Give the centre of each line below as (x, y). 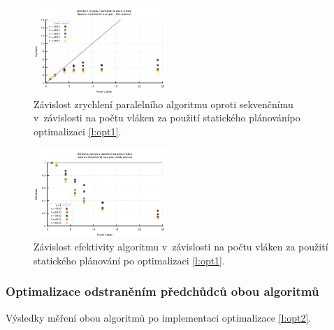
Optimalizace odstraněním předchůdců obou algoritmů (162, 291)
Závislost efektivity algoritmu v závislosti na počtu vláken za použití (181, 247)
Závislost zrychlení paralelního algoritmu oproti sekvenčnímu (164, 104)
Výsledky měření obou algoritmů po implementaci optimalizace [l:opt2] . (159, 317)
